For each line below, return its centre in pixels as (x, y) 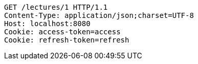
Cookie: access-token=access (62, 32)
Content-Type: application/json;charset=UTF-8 (99, 15)
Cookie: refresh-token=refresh (67, 40)
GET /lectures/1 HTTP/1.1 (56, 7)
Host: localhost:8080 (47, 24)
